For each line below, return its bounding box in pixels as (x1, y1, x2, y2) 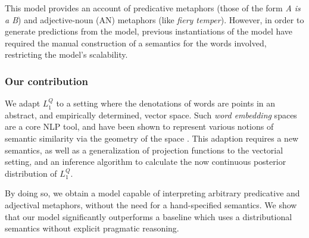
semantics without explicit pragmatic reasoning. (5, 222, 179, 234)
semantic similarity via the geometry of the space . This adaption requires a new (5, 131, 299, 144)
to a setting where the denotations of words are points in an (56, 97, 276, 109)
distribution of (5, 167, 57, 179)
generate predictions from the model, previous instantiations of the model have (5, 25, 293, 37)
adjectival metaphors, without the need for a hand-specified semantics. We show (5, 198, 297, 211)
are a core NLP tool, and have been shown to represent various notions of (5, 120, 274, 133)
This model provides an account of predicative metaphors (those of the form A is (5, 2, 301, 14)
